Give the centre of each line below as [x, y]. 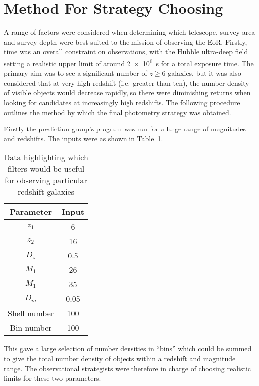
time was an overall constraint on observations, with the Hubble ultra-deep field [126, 52]
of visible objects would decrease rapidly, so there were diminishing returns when [127, 92]
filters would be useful [46, 169]
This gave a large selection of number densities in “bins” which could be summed [128, 348]
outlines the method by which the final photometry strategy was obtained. [118, 112]
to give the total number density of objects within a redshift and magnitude [120, 358]
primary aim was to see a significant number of [76, 73]
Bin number [31, 328]
